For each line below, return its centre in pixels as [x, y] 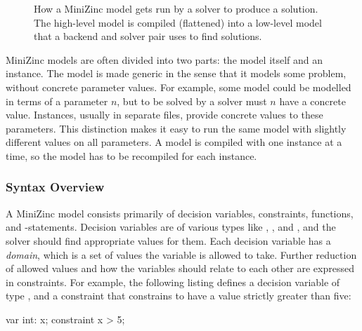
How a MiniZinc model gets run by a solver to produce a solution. [176, 8]
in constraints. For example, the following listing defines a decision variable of [173, 282]
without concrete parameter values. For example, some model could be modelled [179, 87]
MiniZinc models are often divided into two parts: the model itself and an [164, 59]
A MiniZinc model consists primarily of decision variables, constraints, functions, [180, 213]
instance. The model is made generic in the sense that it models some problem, [176, 73]
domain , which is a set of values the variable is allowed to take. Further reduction [181, 254]
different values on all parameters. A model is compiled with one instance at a [174, 142]
